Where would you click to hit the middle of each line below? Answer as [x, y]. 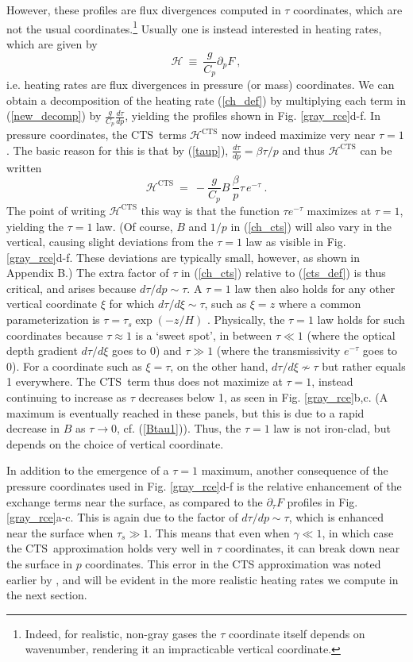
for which [132, 304]
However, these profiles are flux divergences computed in [144, 10]
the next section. [47, 595]
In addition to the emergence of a [88, 470]
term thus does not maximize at [205, 381]
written [24, 167]
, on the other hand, [219, 366]
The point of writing [56, 210]
